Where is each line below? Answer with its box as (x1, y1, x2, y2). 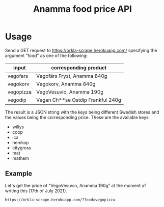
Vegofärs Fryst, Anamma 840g (36, 72, 108, 79)
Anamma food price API (33, 3, 132, 15)
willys (12, 124, 24, 130)
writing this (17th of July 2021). (5, 188, 67, 194)
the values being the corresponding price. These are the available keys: (5, 114, 150, 120)
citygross (12, 145, 31, 150)
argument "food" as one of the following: (5, 53, 88, 59)
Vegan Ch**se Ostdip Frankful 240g (36, 96, 122, 103)
